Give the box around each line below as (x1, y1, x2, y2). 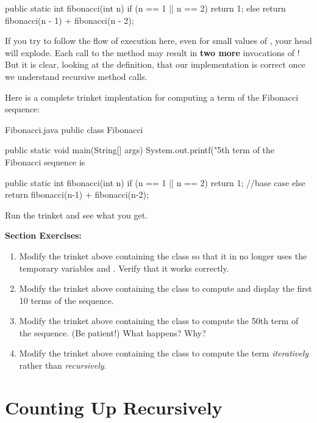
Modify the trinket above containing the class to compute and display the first (19, 282, 312, 295)
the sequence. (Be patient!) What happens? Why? (19, 326, 206, 339)
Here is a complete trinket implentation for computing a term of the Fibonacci (5, 90, 299, 103)
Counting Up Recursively (5, 394, 223, 419)
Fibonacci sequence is (5, 155, 85, 168)
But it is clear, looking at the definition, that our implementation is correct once (5, 58, 305, 71)
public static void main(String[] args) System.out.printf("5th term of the (5, 143, 275, 156)
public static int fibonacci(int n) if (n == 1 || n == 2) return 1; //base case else (5, 176, 305, 189)
